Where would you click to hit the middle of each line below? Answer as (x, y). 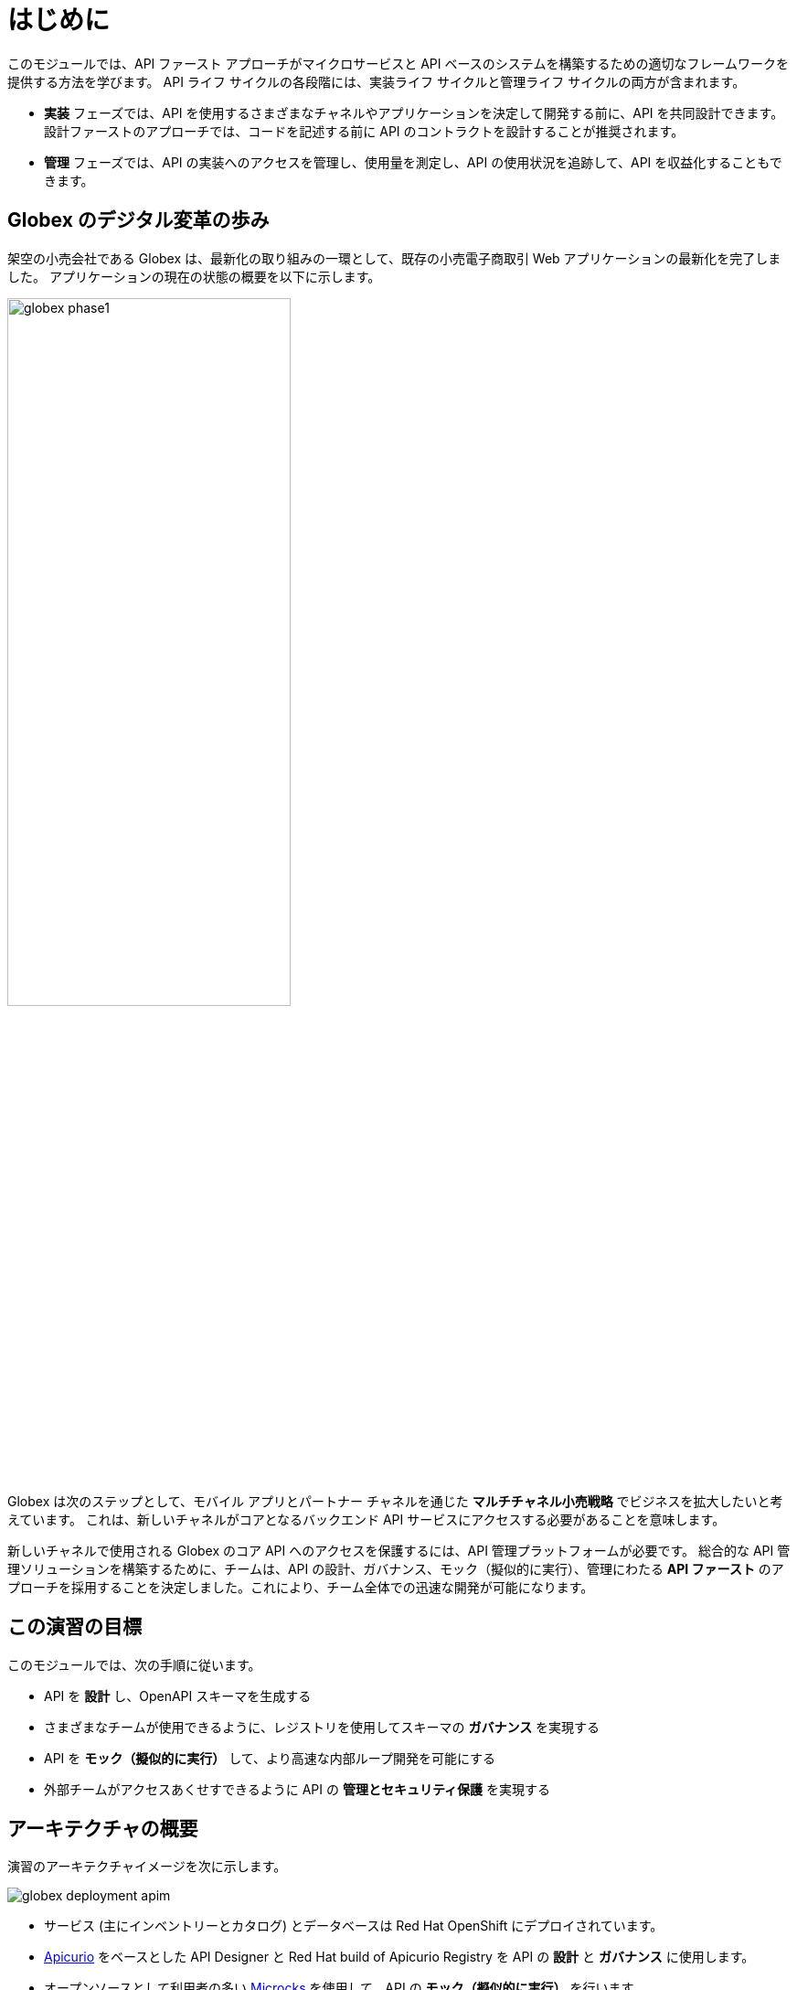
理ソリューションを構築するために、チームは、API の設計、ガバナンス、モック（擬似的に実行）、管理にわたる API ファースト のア (396, 1568)
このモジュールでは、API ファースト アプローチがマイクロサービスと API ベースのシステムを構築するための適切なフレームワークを (398, 63)
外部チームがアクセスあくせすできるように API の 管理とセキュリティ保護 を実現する (298, 1789)
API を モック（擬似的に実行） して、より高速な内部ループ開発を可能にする (270, 1758)
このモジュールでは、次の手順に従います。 (134, 1664)
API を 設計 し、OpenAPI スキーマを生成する (178, 1696)
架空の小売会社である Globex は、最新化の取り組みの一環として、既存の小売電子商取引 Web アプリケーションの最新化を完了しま (394, 258)
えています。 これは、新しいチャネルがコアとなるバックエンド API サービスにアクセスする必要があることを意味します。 (367, 1519)
